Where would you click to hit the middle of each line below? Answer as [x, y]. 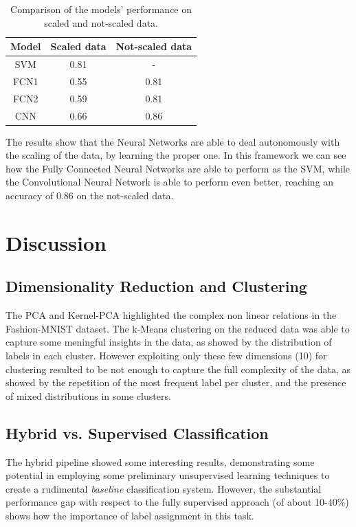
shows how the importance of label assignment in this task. [130, 515]
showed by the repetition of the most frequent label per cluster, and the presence [176, 382]
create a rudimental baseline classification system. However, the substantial [164, 488]
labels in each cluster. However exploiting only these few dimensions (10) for [166, 355]
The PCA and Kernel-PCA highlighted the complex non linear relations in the [171, 315]
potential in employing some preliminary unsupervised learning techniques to [168, 475]
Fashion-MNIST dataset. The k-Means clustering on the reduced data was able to [178, 328]
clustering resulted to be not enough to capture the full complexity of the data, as [178, 369]
